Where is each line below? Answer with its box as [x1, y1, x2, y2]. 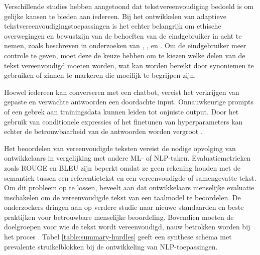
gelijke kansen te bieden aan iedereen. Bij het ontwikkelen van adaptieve [4, 11, 226, 21]
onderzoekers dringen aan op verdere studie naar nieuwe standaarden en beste [4, 202, 244, 212]
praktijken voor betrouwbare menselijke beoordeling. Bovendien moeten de [4, 211, 234, 222]
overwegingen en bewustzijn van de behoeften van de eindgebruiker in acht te [4, 30, 242, 41]
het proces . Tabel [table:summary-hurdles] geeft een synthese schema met [4, 231, 232, 242]
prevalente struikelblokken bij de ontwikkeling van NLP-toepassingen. [4, 241, 218, 251]
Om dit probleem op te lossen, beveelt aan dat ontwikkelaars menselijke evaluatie [4, 182, 254, 193]
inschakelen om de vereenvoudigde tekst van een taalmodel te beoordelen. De [4, 192, 241, 202]
